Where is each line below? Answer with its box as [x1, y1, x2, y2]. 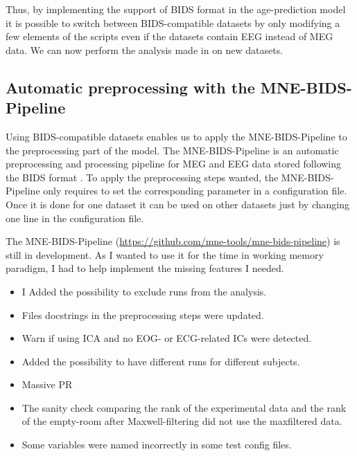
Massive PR [21, 377, 73, 392]
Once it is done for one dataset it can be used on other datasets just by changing [6, 197, 349, 211]
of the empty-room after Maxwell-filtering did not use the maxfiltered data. [21, 414, 342, 428]
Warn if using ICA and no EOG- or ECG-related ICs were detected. [21, 331, 312, 345]
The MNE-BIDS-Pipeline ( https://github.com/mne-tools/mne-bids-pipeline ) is [6, 234, 340, 248]
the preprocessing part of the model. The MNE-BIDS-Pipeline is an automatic [6, 143, 339, 157]
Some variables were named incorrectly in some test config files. [21, 437, 292, 452]
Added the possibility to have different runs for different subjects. [21, 354, 300, 368]
